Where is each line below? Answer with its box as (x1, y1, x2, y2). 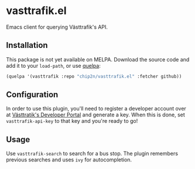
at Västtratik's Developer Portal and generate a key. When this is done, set (6, 111, 186, 118)
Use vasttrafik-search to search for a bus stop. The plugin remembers (6, 150, 179, 157)
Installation (6, 40, 48, 50)
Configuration (6, 89, 59, 100)
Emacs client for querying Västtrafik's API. (6, 23, 108, 30)
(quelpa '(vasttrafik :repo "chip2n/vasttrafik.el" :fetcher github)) (6, 73, 182, 80)
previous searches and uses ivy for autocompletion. (6, 156, 132, 163)
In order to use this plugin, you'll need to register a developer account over (6, 105, 186, 112)
